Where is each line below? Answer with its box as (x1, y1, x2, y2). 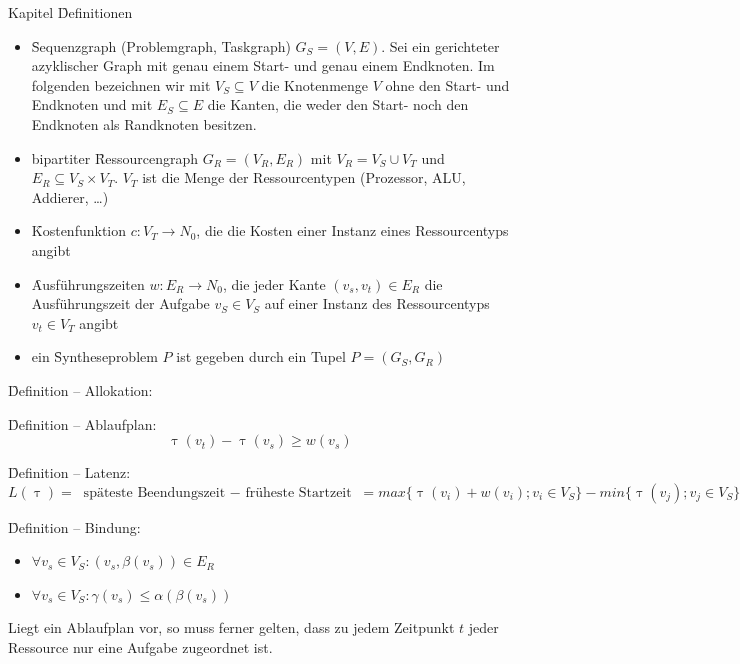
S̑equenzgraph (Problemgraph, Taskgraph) (31, 35, 291, 56)
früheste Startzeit (245, 485, 352, 500)
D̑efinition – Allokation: (8, 379, 153, 400)
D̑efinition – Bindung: (8, 516, 141, 537)
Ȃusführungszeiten (31, 273, 145, 294)
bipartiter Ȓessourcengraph (31, 147, 198, 168)
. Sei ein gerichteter (381, 35, 500, 56)
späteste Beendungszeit (83, 485, 226, 500)
